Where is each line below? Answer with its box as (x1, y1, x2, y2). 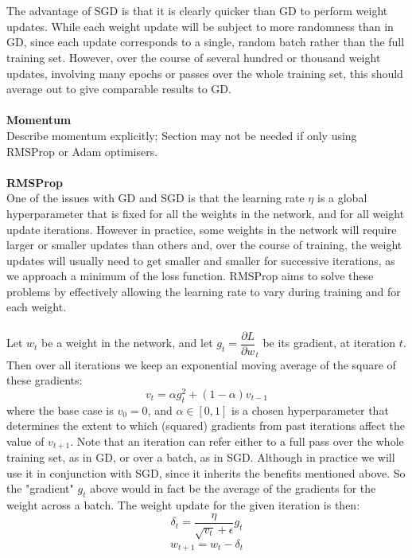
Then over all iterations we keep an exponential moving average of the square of (6, 356, 396, 373)
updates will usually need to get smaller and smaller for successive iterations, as (6, 252, 395, 268)
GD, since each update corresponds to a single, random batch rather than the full (6, 33, 405, 50)
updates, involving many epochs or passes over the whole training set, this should (6, 64, 403, 81)
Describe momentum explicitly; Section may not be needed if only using (6, 127, 357, 143)
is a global (317, 189, 367, 206)
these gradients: (6, 372, 83, 388)
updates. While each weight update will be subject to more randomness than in (6, 18, 394, 34)
